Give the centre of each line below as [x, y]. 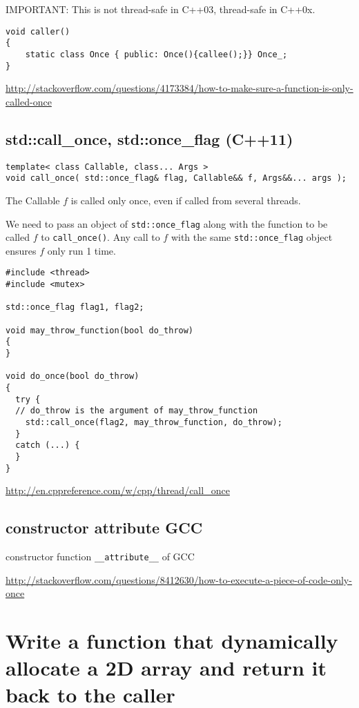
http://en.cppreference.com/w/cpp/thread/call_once [118, 490]
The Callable [33, 200]
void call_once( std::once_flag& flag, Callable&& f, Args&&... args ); [176, 178]
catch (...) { [48, 445]
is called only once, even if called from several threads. [186, 200]
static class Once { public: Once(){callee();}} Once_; [156, 54]
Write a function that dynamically [172, 641]
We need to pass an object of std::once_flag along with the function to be [167, 223]
